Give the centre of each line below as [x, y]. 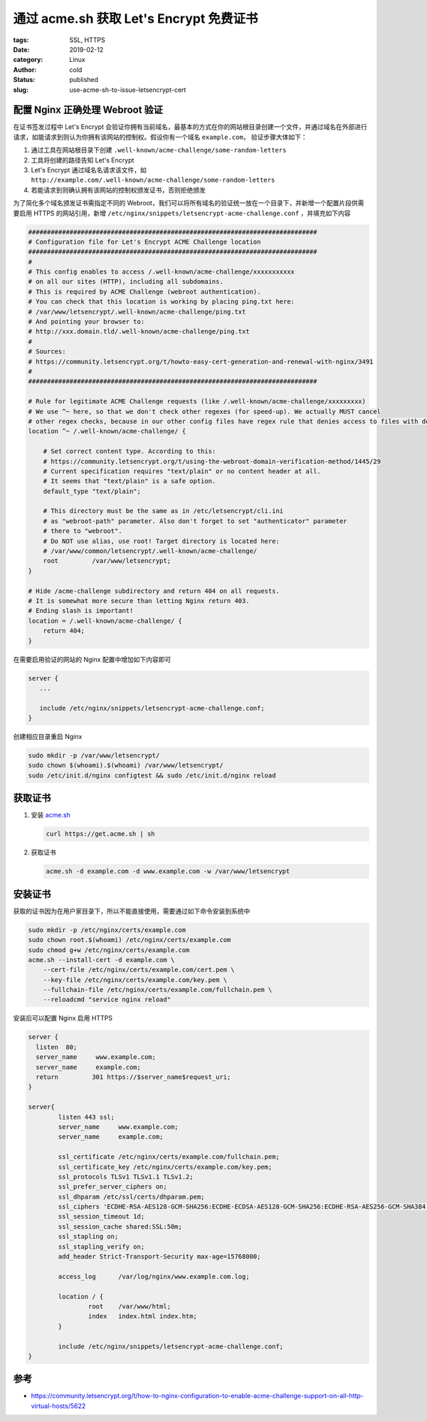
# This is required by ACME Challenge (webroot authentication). [144, 291]
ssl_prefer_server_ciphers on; [112, 1187]
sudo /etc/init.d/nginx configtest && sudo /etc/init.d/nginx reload [152, 775]
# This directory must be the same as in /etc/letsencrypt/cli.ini [163, 511]
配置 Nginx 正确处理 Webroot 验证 [88, 110]
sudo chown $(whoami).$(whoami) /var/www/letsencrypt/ [126, 765]
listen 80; [57, 1047]
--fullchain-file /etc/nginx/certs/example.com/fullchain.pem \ [158, 990]
